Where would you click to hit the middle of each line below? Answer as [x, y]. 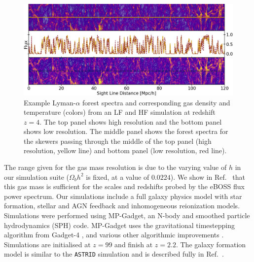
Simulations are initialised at [47, 244]
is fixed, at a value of [118, 177]
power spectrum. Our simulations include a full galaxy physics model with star [123, 196]
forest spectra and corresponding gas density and [156, 102]
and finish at [134, 244]
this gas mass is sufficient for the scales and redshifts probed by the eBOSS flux [124, 186]
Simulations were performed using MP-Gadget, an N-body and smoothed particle [127, 215]
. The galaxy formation [211, 244]
